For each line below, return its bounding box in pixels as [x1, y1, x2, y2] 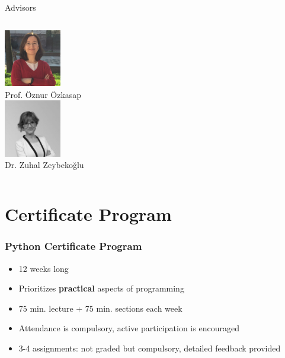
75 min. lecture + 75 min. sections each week [18, 302, 182, 314]
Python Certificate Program [5, 239, 142, 254]
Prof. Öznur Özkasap [5, 88, 82, 100]
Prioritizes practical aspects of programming [18, 282, 184, 294]
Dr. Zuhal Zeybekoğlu [5, 159, 84, 171]
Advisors [5, 1, 36, 13]
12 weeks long [18, 262, 69, 274]
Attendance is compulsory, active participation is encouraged [18, 322, 239, 334]
